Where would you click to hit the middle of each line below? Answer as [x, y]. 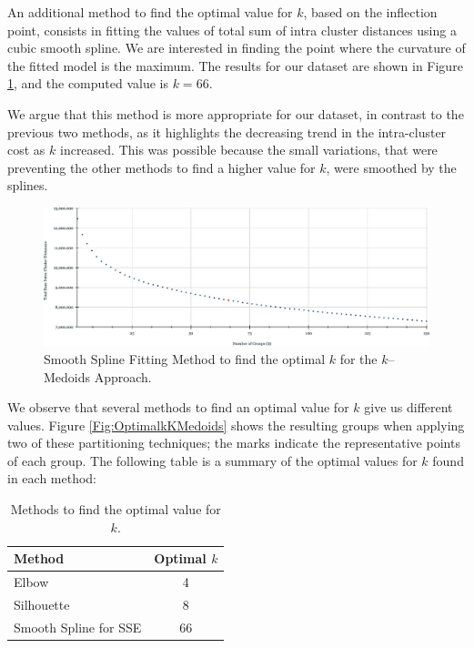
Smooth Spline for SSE [78, 627]
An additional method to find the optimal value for [150, 12]
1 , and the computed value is [88, 83]
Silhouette [42, 604]
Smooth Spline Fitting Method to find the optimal [185, 358]
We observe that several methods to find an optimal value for [178, 407]
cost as [26, 150]
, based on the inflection [370, 12]
